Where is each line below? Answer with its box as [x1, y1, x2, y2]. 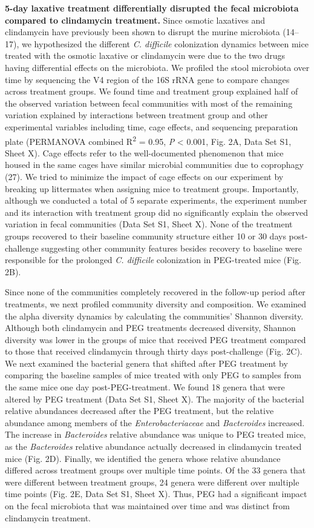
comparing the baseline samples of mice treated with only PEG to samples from [5, 369, 301, 381]
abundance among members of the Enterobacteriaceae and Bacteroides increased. [5, 416, 305, 429]
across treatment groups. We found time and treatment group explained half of [5, 85, 298, 98]
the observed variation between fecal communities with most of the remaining [5, 96, 293, 109]
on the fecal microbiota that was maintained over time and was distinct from [5, 500, 290, 512]
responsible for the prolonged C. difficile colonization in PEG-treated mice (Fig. [5, 253, 301, 266]
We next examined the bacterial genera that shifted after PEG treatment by [5, 356, 288, 369]
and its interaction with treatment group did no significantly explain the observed [5, 206, 308, 218]
